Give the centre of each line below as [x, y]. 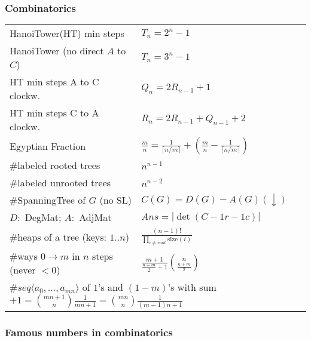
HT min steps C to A [54, 113]
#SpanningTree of [48, 200]
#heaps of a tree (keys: [58, 236]
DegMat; [43, 217]
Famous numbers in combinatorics [89, 332]
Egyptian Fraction [48, 146]
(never [23, 270]
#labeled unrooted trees [60, 183]
